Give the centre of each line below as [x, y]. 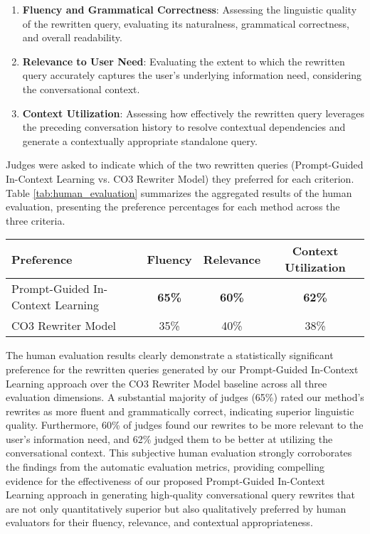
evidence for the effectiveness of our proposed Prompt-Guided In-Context [165, 480]
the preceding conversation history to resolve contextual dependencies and [184, 127]
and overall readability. [72, 37]
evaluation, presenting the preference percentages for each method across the [173, 207]
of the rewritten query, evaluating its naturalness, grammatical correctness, [186, 23]
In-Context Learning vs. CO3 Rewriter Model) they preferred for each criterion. [180, 178]
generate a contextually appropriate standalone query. [140, 140]
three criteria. [36, 220]
